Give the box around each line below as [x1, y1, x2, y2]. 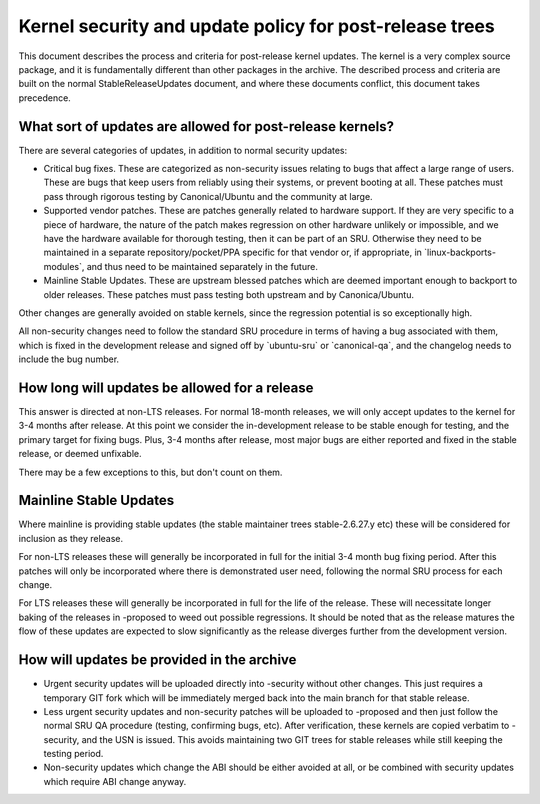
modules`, [43, 260, 85, 272]
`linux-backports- [423, 246, 497, 259]
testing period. [43, 748, 104, 760]
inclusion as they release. [18, 532, 124, 544]
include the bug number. [18, 353, 120, 365]
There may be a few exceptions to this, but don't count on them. [18, 466, 283, 478]
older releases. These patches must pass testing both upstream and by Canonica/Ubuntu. [43, 288, 415, 300]
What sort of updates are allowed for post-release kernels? [18, 118, 395, 135]
